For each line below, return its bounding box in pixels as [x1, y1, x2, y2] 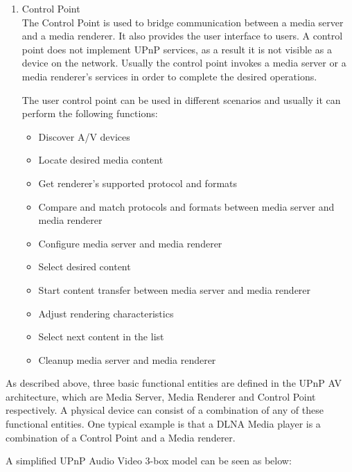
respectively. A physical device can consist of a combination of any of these [6, 403, 324, 417]
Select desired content [38, 259, 131, 274]
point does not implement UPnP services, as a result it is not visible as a [21, 42, 332, 56]
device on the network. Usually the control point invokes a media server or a [21, 55, 346, 70]
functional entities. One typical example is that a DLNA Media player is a [6, 417, 321, 431]
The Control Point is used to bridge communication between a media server [21, 15, 344, 29]
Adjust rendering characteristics [38, 306, 174, 320]
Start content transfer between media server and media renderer [38, 282, 311, 297]
